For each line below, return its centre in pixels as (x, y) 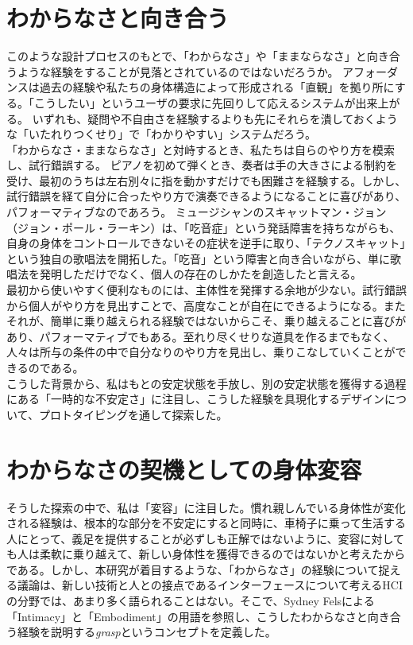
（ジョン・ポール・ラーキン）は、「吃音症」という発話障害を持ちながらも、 (204, 227)
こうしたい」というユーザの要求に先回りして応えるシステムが (195, 102)
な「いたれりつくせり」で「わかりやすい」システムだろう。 (162, 134)
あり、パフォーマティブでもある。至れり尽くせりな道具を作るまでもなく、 (201, 336)
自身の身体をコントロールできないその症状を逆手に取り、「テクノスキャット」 (206, 243)
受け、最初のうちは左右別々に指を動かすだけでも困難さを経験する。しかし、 (206, 180)
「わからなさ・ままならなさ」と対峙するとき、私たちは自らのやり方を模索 (201, 149)
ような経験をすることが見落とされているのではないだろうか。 (178, 71)
